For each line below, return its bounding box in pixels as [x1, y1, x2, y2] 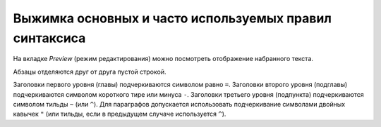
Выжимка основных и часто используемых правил [13, 11, 332, 26]
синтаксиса [13, 30, 86, 46]
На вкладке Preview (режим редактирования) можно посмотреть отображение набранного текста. [13, 55, 314, 63]
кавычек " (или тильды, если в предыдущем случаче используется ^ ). [13, 109, 226, 119]
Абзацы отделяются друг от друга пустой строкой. [13, 67, 167, 76]
